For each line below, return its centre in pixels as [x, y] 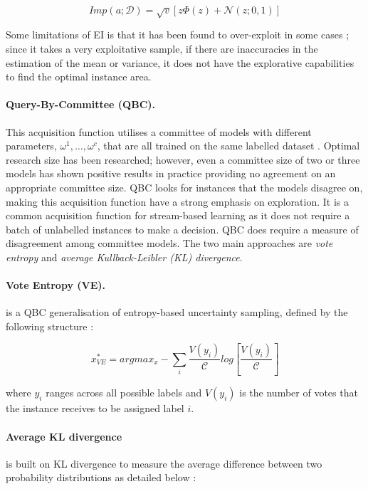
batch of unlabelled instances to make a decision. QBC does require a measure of [182, 229]
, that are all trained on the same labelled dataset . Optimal [228, 146]
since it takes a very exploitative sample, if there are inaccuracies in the [162, 48]
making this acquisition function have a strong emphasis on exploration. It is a [178, 201]
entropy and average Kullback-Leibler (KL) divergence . [124, 257]
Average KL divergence [64, 436]
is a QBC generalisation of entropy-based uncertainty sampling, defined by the [177, 312]
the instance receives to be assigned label [95, 408]
